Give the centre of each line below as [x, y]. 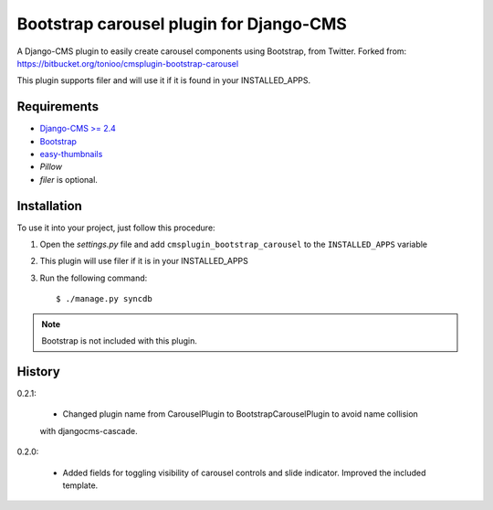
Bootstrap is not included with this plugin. [120, 341]
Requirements [58, 106]
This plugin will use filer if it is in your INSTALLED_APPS [144, 261]
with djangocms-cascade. [89, 430]
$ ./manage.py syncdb [104, 299]
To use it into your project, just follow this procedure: [116, 228]
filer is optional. [68, 179]
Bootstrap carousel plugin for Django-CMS [182, 24]
